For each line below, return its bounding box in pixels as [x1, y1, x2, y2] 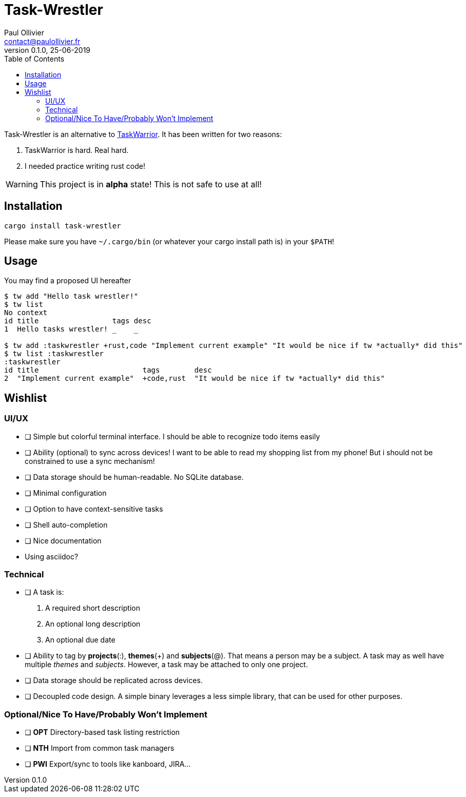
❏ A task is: [25, 588, 64, 597]
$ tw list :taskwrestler [4, 349, 104, 358]
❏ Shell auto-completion [25, 520, 108, 529]
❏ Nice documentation [25, 536, 102, 545]
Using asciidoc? [25, 552, 79, 561]
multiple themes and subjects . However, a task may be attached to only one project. [25, 660, 308, 669]
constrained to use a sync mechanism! [25, 456, 155, 465]
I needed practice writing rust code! [25, 161, 145, 170]
